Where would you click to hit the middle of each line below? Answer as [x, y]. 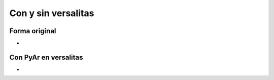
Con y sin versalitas [52, 13]
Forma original [33, 31]
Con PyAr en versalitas [46, 57]
